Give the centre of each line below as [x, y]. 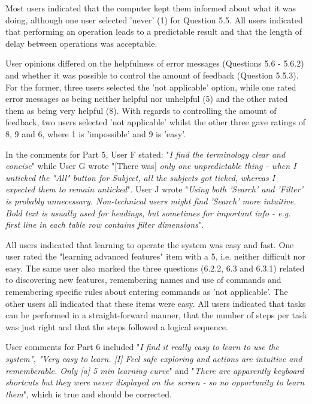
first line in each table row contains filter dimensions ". [104, 224]
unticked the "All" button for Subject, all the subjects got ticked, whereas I [140, 177]
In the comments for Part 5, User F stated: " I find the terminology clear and [146, 154]
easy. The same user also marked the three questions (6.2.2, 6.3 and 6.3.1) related [155, 268]
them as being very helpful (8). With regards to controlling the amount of [141, 110]
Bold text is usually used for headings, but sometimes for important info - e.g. [148, 212]
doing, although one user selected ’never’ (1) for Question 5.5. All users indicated [154, 19]
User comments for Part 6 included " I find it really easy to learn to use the [142, 347]
